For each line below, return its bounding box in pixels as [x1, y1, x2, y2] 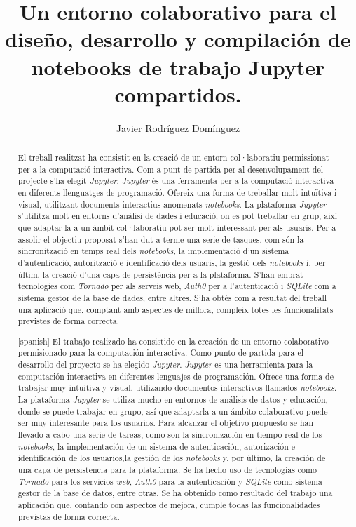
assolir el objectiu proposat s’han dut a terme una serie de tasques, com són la [18, 233, 304, 245]
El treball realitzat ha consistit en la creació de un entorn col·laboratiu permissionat [18, 152, 329, 164]
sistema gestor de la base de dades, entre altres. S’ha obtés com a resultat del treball [18, 291, 327, 303]
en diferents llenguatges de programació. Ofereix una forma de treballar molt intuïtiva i [18, 187, 337, 199]
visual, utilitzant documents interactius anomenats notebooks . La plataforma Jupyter [18, 198, 327, 210]
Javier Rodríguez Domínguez [116, 120, 240, 135]
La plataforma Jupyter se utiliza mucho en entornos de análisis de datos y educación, [18, 394, 328, 406]
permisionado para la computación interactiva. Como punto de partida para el [18, 347, 303, 359]
